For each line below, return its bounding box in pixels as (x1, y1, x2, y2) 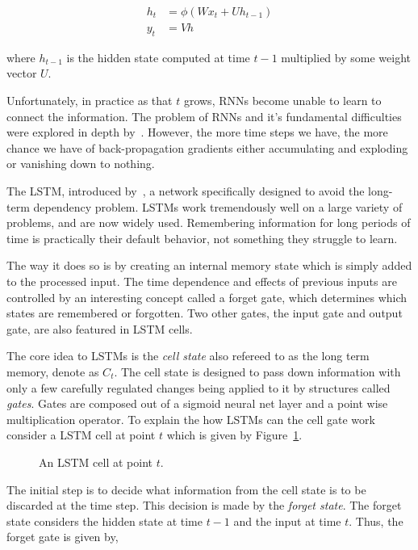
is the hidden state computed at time (66, 48, 250, 65)
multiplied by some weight (281, 48, 411, 65)
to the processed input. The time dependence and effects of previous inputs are (6, 272, 397, 289)
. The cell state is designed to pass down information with (114, 363, 401, 380)
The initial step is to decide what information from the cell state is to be (6, 481, 366, 498)
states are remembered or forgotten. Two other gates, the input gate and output (6, 304, 403, 321)
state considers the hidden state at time (6, 512, 203, 529)
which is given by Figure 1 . (166, 426, 303, 443)
